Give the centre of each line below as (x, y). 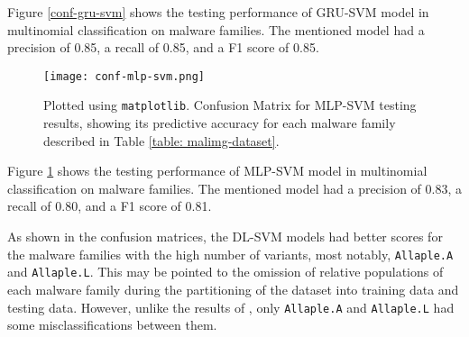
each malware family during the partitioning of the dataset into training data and (233, 289)
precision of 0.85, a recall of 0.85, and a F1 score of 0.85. (163, 47)
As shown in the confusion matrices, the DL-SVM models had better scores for (225, 237)
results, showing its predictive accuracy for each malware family (220, 123)
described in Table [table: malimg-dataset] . (161, 140)
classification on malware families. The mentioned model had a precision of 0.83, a (234, 188)
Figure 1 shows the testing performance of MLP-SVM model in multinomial (217, 171)
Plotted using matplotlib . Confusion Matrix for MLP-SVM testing (230, 105)
